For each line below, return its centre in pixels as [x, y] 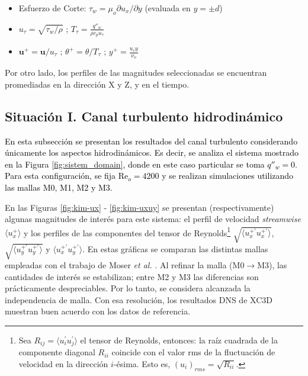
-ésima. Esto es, [142, 364]
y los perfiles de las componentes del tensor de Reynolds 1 [127, 232]
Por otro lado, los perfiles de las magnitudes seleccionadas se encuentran [136, 73]
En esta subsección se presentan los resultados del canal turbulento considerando [151, 141]
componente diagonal [57, 352]
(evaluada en [168, 8]
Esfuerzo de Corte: [52, 8]
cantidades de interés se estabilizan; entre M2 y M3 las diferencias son [132, 276]
